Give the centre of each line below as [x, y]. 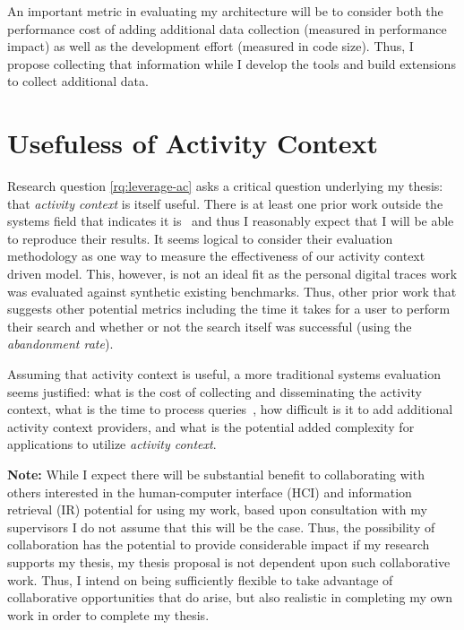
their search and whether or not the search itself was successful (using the [210, 326]
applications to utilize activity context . [112, 444]
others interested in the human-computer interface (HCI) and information [210, 492]
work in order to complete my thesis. [108, 614]
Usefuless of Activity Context [193, 143]
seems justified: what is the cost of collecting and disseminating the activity [215, 391]
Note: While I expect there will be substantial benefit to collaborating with [216, 474]
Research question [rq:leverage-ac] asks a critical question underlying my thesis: [225, 186]
